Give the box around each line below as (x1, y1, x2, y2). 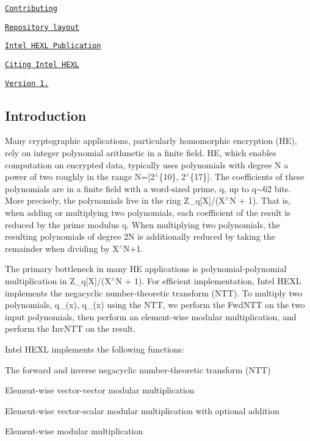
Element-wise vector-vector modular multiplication (5, 384, 195, 396)
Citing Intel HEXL (5, 60, 79, 69)
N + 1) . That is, (229, 194, 291, 207)
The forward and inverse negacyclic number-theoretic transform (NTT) (5, 363, 271, 376)
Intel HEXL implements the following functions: (5, 342, 184, 355)
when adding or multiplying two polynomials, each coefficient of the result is (5, 206, 290, 219)
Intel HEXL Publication (5, 41, 101, 51)
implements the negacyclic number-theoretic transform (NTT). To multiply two (5, 286, 303, 299)
